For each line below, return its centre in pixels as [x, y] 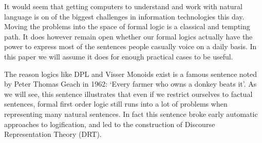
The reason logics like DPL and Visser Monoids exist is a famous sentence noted [131, 74]
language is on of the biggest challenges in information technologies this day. [124, 16]
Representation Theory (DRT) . [53, 134]
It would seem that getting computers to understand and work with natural [123, 6]
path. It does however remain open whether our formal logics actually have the [128, 36]
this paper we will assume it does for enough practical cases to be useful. [119, 56]
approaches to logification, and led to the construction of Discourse [110, 124]
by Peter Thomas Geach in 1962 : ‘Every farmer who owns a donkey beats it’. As [130, 84]
